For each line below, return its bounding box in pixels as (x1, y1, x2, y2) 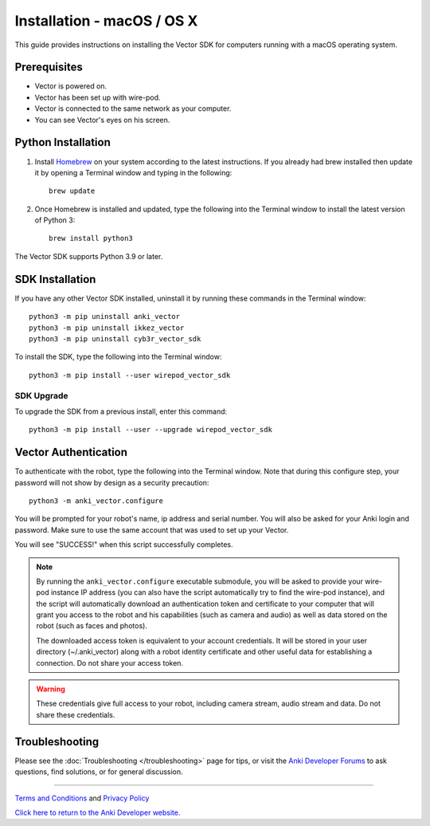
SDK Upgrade (14, 390, 68, 401)
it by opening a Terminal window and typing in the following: (34, 167, 233, 177)
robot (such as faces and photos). (36, 621, 147, 631)
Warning (36, 684, 65, 694)
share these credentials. (36, 710, 115, 719)
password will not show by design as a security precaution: (14, 478, 209, 487)
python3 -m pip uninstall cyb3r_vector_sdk (29, 334, 201, 343)
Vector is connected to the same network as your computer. (34, 104, 232, 113)
